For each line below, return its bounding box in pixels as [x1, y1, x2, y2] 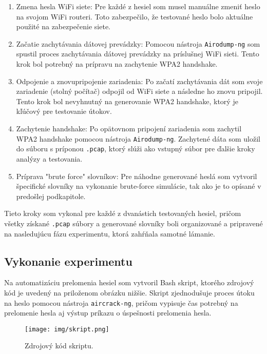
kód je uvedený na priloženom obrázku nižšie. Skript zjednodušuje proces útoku [4, 287, 255, 298]
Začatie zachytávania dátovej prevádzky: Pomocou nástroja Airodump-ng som [16, 38, 260, 49]
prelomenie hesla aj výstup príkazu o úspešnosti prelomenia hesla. [4, 307, 212, 318]
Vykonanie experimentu [4, 253, 132, 269]
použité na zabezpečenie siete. [16, 21, 111, 32]
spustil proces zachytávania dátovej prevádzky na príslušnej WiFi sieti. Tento [16, 48, 259, 59]
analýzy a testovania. [16, 153, 83, 164]
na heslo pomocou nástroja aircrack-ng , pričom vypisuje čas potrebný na [4, 297, 238, 308]
